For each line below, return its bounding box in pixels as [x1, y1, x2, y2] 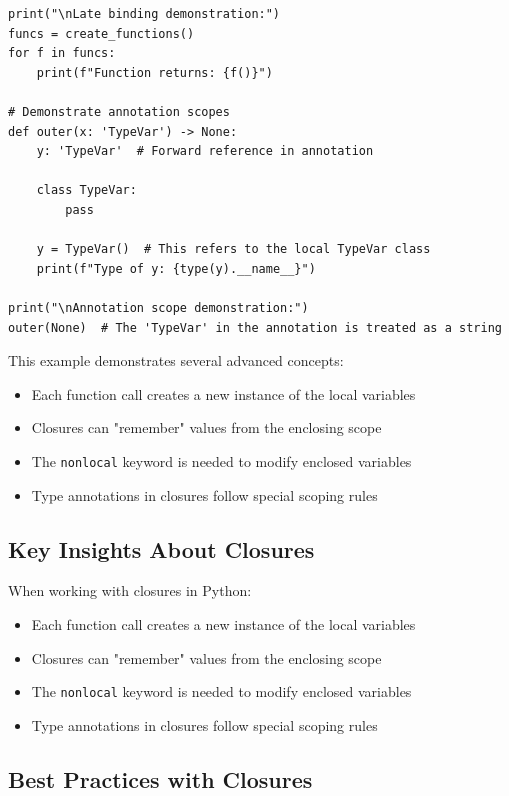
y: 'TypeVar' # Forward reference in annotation [36, 144, 374, 159]
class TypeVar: [36, 183, 137, 198]
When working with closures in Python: [8, 580, 252, 601]
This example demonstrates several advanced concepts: [8, 350, 344, 371]
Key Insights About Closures [8, 533, 315, 564]
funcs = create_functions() [8, 26, 195, 41]
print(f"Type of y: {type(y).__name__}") [36, 261, 316, 276]
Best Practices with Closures [8, 763, 313, 794]
